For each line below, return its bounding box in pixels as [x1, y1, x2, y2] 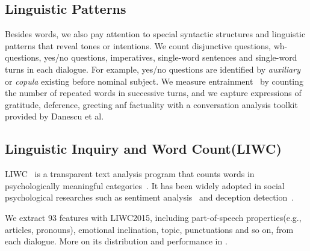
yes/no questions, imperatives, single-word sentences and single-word [44, 51, 297, 64]
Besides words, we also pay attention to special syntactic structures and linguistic [5, 28, 306, 40]
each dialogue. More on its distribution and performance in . [5, 235, 228, 247]
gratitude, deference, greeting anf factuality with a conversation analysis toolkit [5, 98, 298, 110]
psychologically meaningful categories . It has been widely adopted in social [5, 179, 285, 192]
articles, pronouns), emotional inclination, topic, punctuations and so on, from [5, 223, 294, 235]
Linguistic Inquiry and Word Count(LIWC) [5, 139, 282, 158]
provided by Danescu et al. [5, 110, 104, 122]
